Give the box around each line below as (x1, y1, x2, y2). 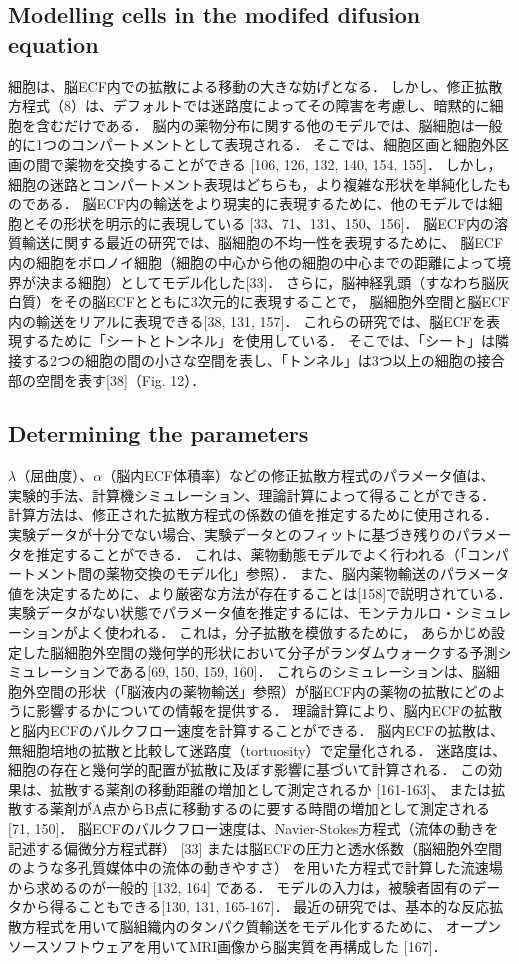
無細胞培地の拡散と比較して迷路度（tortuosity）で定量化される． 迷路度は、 (8, 739, 507, 760)
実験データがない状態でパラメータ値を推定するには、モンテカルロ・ (8, 602, 456, 623)
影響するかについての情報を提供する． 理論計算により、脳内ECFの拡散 (35, 700, 503, 721)
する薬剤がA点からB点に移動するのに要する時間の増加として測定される (21, 798, 490, 819)
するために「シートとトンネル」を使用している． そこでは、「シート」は (21, 330, 495, 351)
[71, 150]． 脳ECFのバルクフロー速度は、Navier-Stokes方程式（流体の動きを (8, 817, 499, 838)
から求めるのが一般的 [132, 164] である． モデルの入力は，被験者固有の (8, 876, 473, 897)
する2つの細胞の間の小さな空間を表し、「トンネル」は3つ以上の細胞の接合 (21, 349, 505, 370)
